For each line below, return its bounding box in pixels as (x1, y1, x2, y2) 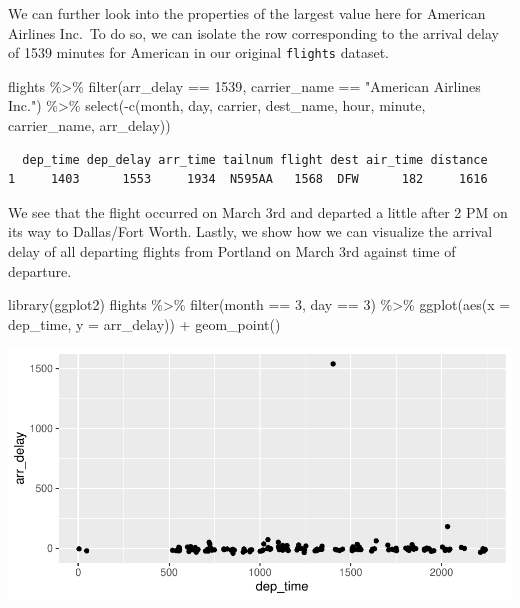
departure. (8, 260, 72, 281)
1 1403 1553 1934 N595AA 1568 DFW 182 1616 (8, 172, 488, 187)
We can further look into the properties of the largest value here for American (8, 3, 486, 23)
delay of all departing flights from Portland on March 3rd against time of (8, 241, 456, 261)
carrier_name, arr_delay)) (8, 115, 171, 136)
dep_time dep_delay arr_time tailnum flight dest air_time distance (22, 152, 488, 167)
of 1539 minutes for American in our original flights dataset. (8, 42, 390, 63)
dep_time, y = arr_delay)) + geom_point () (8, 313, 281, 334)
